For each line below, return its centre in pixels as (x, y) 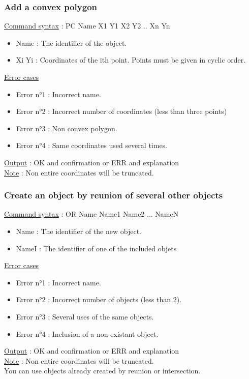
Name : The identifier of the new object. (79, 231)
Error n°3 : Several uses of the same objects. (85, 316)
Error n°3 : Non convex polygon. (67, 128)
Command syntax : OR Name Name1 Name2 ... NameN (91, 214)
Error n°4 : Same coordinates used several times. (92, 145)
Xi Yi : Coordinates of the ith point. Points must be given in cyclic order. (131, 60)
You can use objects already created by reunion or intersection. (102, 371)
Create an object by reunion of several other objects (114, 195)
